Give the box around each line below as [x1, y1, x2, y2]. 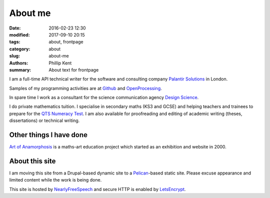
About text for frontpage [48, 66, 99, 72]
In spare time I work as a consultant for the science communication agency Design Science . [9, 94, 199, 100]
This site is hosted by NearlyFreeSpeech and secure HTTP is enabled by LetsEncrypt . [9, 186, 186, 192]
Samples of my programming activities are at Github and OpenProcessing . [9, 85, 162, 91]
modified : [9, 31, 30, 37]
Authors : [9, 60, 28, 66]
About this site [9, 156, 56, 165]
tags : [9, 39, 20, 45]
